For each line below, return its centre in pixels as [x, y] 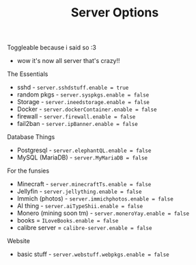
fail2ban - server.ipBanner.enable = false [77, 124]
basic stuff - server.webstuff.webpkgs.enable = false [93, 254]
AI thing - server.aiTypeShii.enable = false [80, 206]
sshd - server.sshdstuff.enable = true [73, 88]
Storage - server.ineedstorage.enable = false [83, 102]
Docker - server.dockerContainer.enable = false [87, 109]
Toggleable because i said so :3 [52, 48]
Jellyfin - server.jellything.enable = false [79, 191]
